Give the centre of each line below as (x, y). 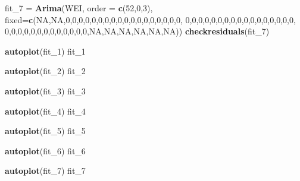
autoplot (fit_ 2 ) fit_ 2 (45, 71)
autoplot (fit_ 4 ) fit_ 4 (45, 111)
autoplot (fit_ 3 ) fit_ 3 (45, 90)
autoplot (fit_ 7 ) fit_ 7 (45, 171)
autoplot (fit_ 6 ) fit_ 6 (45, 150)
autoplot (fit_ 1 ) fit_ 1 (45, 51)
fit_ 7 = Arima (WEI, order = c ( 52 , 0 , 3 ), (79, 8)
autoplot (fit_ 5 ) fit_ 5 (45, 131)
